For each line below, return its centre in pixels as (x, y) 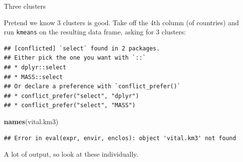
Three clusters (25, 6)
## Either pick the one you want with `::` (75, 58)
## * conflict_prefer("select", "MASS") (70, 105)
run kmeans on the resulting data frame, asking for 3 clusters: (95, 32)
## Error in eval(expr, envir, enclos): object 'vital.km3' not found (120, 138)
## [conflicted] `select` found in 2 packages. (82, 48)
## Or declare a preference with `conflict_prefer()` (92, 87)
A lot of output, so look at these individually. (71, 154)
